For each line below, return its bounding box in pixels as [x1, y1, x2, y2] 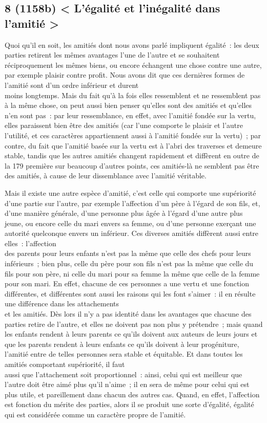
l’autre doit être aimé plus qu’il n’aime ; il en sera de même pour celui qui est [5, 379, 250, 390]
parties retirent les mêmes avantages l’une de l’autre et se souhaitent [5, 49, 220, 60]
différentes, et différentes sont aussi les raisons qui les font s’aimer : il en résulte [5, 288, 256, 299]
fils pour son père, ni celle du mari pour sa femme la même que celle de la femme [5, 268, 260, 279]
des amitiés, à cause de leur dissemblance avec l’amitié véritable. [5, 170, 207, 181]
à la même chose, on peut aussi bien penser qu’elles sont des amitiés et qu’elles [5, 100, 252, 111]
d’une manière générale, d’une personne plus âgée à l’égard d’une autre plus [5, 208, 243, 218]
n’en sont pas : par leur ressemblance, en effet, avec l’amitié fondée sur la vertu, [5, 109, 256, 120]
